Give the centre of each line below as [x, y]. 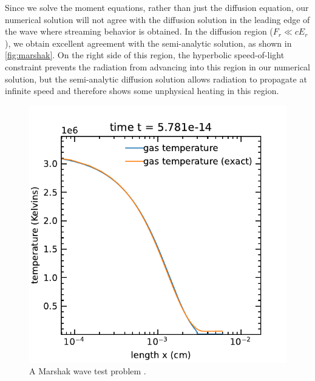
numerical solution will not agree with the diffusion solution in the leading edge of [157, 19]
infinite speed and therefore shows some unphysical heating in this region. [142, 91]
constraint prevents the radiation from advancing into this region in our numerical [157, 66]
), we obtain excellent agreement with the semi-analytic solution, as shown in [148, 43]
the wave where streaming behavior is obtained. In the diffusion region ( [139, 31]
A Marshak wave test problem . [88, 371]
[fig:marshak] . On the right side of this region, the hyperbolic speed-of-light [145, 55]
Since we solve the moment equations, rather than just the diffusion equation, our [157, 7]
